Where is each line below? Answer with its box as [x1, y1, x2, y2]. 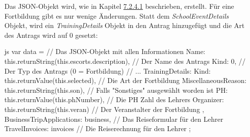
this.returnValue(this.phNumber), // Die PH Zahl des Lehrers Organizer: [4, 94, 224, 105]
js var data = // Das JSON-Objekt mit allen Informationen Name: [4, 46, 205, 56]
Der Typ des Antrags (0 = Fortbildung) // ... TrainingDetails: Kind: [4, 65, 211, 76]
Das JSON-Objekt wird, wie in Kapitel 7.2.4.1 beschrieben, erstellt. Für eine [4, 1, 234, 11]
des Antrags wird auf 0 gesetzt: [4, 29, 98, 40]
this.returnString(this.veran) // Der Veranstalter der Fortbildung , [4, 104, 204, 114]
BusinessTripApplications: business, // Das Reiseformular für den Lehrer [4, 113, 224, 124]
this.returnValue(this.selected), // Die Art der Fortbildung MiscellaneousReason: [4, 75, 247, 85]
